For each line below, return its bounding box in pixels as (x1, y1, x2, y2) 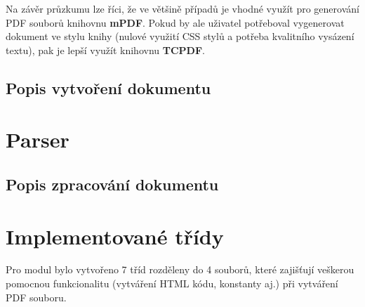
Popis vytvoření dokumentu (6, 77, 211, 98)
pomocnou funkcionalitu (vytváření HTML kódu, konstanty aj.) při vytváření (6, 276, 338, 291)
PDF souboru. (6, 289, 67, 304)
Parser (6, 125, 69, 154)
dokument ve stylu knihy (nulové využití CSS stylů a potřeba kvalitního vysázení (6, 29, 354, 44)
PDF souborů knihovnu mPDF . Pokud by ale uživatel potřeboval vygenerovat (6, 15, 345, 30)
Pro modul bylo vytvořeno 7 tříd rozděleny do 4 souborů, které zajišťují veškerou (6, 262, 354, 277)
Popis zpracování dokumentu (6, 173, 219, 195)
